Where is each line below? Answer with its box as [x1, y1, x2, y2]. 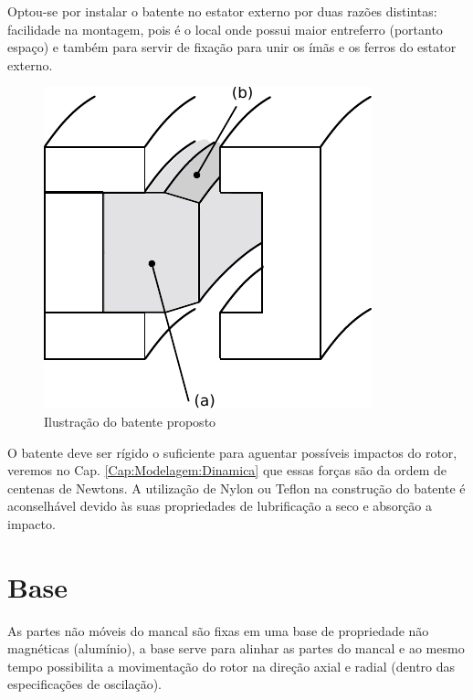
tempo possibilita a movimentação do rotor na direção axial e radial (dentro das [7, 656, 456, 675]
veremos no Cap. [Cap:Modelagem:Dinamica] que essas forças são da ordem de [7, 461, 447, 480]
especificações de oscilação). [7, 674, 162, 694]
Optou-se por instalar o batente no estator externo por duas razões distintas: [7, 2, 437, 20]
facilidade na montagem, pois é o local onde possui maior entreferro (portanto [7, 19, 443, 38]
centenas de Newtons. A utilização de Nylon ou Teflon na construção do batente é [7, 478, 466, 497]
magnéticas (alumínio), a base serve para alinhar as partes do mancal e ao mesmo [7, 639, 465, 658]
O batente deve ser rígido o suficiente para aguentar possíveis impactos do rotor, [7, 442, 457, 461]
